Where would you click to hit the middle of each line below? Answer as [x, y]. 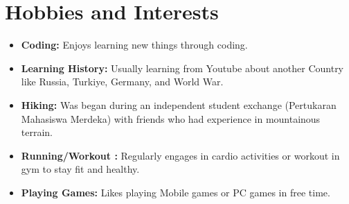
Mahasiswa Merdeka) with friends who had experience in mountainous [171, 118]
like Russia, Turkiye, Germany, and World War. [122, 82]
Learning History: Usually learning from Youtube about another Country [182, 68]
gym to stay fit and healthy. [80, 169]
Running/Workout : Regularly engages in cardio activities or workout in [180, 155]
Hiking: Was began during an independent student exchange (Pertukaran [179, 104]
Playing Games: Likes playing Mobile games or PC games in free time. [176, 192]
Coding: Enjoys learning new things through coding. [134, 45]
